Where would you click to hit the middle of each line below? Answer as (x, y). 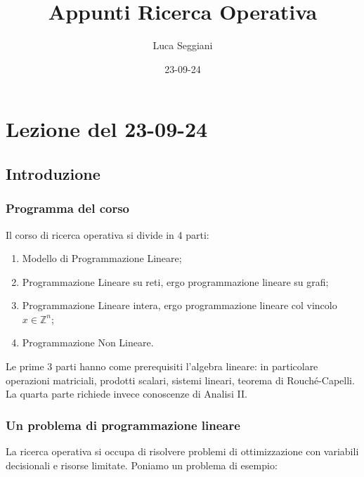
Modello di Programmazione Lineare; (102, 258)
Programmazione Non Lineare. (88, 342)
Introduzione (53, 173)
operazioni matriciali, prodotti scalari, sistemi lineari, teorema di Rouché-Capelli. (180, 380)
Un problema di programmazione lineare (123, 425)
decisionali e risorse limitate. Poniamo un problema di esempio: (142, 465)
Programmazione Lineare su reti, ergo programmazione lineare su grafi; (175, 281)
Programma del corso (67, 208)
